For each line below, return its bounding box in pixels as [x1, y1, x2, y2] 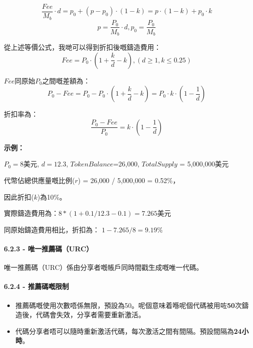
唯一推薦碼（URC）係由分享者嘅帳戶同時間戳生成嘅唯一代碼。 [4, 262, 203, 272]
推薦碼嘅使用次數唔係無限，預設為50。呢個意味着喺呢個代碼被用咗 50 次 [15, 300, 242, 310]
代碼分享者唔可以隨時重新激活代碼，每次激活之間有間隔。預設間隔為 [15, 326, 234, 336]
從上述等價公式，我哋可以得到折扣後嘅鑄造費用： [4, 42, 161, 52]
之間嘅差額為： [42, 75, 90, 85]
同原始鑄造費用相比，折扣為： [4, 224, 99, 234]
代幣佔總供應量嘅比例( [4, 175, 75, 185]
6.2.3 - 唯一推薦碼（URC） [4, 243, 93, 253]
